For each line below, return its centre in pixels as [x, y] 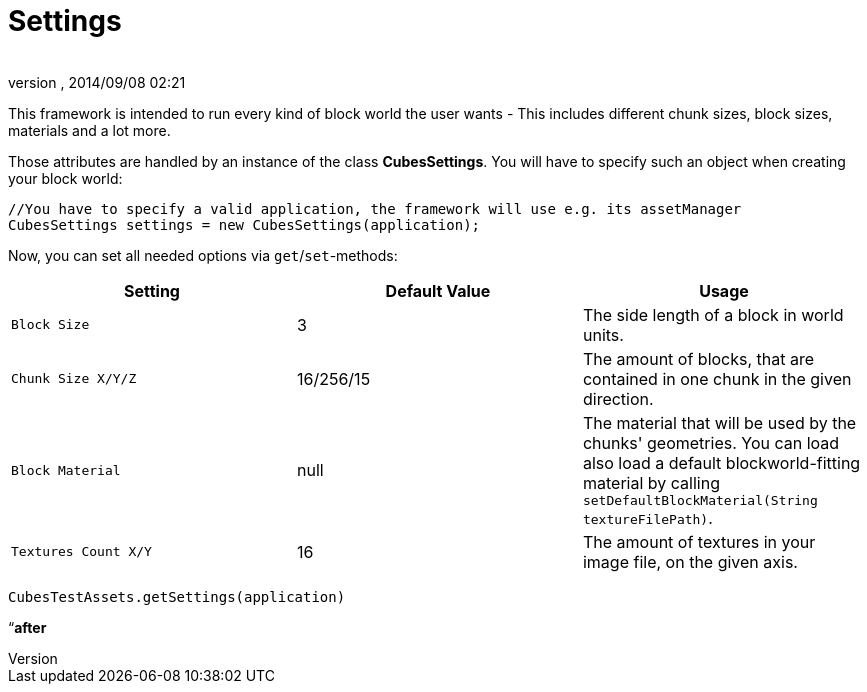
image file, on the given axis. [690, 561]
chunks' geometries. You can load [711, 442]
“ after [27, 627]
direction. [618, 398]
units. [603, 334]
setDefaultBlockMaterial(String [700, 500]
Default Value [438, 290]
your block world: [65, 178]
